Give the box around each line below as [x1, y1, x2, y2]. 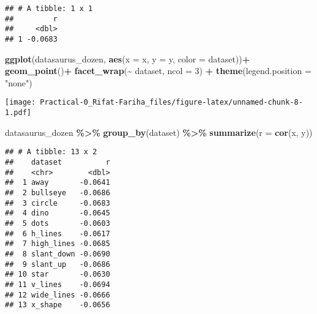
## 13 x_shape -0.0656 [5, 301, 110, 310]
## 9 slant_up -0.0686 [5, 260, 110, 269]
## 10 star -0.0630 [5, 270, 110, 279]
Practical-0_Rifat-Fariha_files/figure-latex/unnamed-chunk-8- [40, 98, 303, 107]
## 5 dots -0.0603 [5, 219, 110, 228]
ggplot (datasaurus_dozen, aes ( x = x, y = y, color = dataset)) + [5, 52, 250, 65]
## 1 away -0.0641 [5, 178, 110, 187]
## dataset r [5, 157, 110, 166]
